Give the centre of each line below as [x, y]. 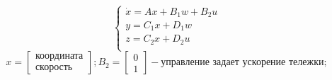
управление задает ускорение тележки [242, 63]
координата [59, 56]
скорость [54, 67]
